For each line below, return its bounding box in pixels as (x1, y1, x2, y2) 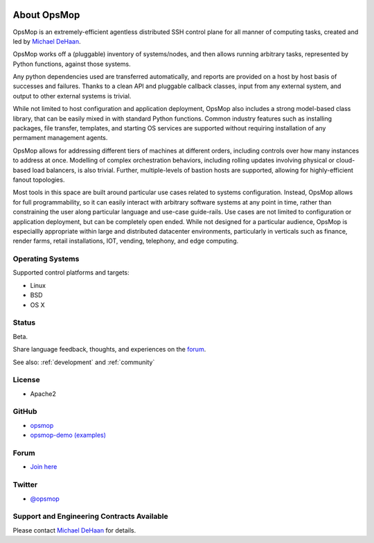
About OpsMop (12, 9, 80, 21)
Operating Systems (12, 254, 80, 264)
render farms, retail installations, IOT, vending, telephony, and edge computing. (12, 236, 239, 245)
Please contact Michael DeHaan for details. (12, 526, 136, 534)
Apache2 (30, 389, 57, 398)
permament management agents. (12, 134, 108, 142)
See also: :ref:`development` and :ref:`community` (12, 358, 155, 366)
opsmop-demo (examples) (30, 431, 107, 440)
